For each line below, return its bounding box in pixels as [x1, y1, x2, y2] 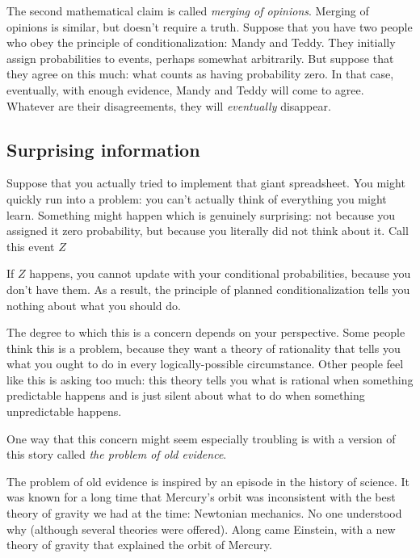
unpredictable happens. [6, 403, 122, 420]
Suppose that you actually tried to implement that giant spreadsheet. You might [6, 174, 405, 191]
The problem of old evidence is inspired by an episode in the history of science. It [6, 472, 410, 489]
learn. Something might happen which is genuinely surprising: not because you [6, 206, 396, 223]
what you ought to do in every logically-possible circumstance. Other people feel [6, 355, 404, 372]
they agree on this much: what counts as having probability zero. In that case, [6, 65, 394, 82]
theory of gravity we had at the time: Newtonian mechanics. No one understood [6, 505, 402, 522]
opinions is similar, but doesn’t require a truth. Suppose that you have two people [6, 18, 413, 35]
